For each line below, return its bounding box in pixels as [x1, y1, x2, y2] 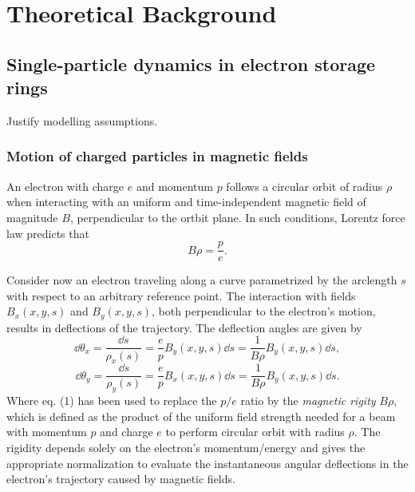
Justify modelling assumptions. [6, 112, 158, 129]
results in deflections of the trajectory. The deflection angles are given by [6, 319, 362, 335]
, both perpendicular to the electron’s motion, [151, 303, 376, 319]
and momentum [136, 177, 213, 194]
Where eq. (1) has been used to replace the [6, 392, 217, 409]
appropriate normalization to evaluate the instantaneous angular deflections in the [6, 454, 409, 471]
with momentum [6, 423, 87, 440]
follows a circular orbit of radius [226, 177, 383, 194]
